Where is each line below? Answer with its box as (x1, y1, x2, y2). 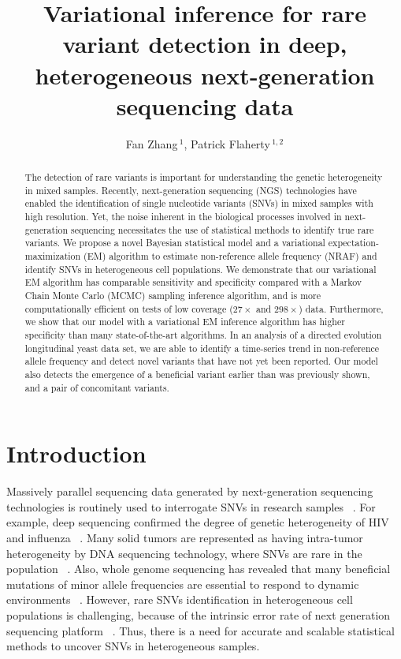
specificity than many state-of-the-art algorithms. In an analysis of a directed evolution (24, 328, 382, 341)
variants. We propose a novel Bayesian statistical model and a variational (24, 236, 325, 249)
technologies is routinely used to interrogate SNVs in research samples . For (6, 498, 376, 515)
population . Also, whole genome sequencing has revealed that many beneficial (6, 560, 391, 577)
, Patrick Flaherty (184, 135, 270, 152)
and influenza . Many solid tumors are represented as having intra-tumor (6, 529, 363, 545)
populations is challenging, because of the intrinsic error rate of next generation (6, 606, 391, 623)
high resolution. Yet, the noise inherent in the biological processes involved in (24, 210, 342, 223)
